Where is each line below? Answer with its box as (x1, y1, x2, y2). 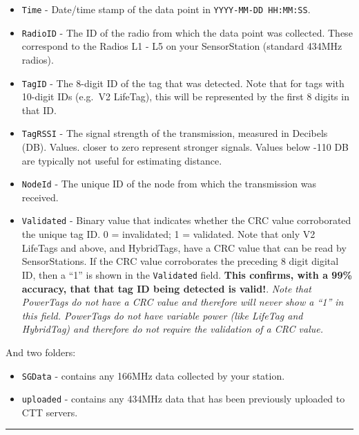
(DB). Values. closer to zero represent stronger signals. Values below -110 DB (21, 140, 349, 154)
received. (21, 189, 59, 204)
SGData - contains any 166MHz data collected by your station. (21, 368, 285, 382)
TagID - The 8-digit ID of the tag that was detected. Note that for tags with (21, 75, 345, 90)
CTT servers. (21, 405, 78, 419)
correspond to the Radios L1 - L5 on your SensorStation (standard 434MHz (21, 39, 342, 53)
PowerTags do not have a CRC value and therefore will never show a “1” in (21, 295, 344, 309)
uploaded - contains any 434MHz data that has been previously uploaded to (21, 391, 345, 406)
